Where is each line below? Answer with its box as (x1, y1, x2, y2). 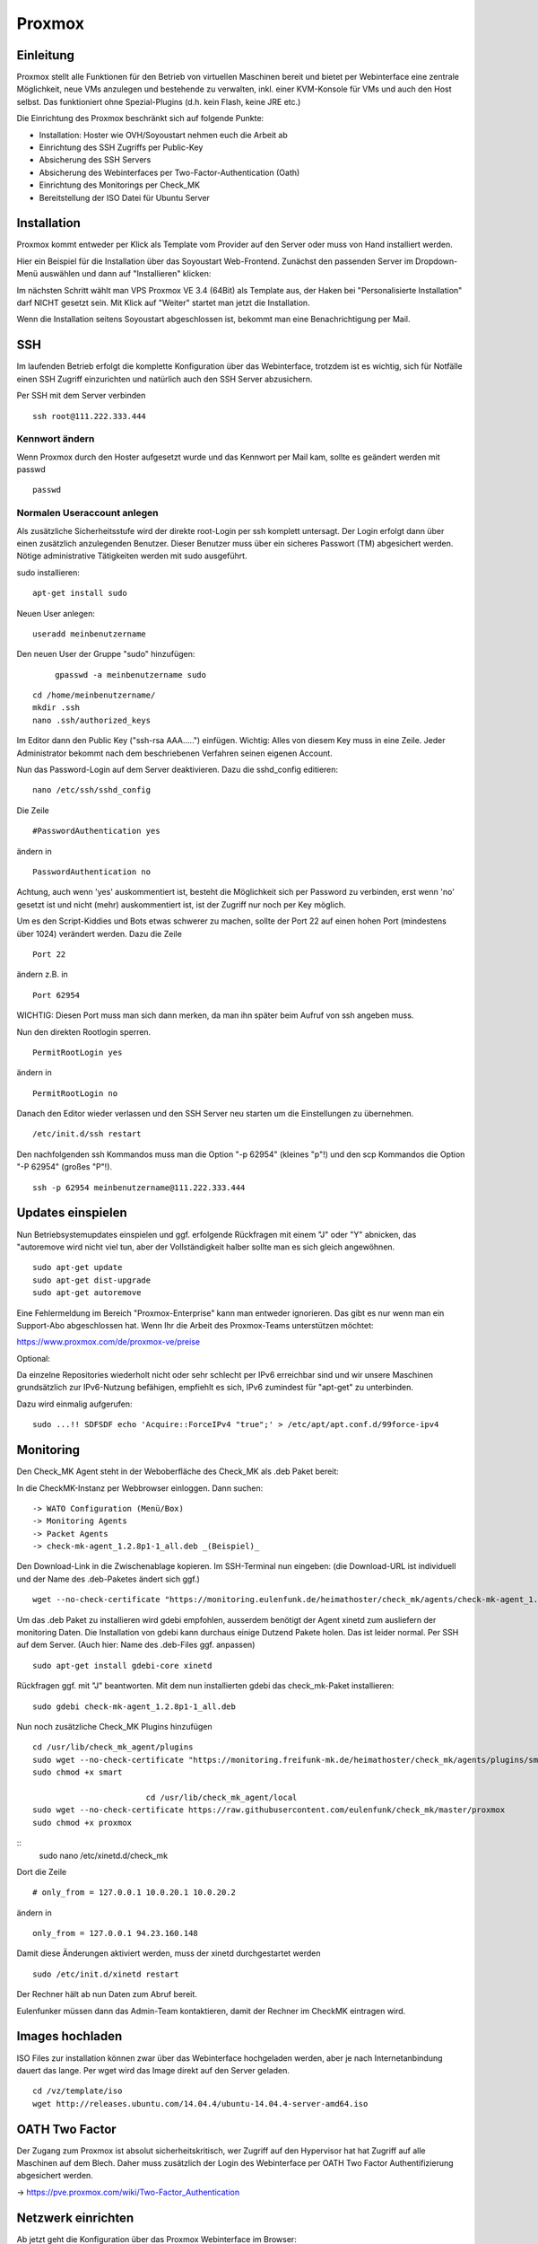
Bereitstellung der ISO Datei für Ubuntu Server (39, 192, 211, 203)
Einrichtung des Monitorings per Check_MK (39, 180, 201, 190)
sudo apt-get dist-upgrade (32, 1275, 152, 1285)
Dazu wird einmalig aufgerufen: (16, 1398, 134, 1409)
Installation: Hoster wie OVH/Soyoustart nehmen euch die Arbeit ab (39, 129, 289, 140)
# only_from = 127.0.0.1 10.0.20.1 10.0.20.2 (32, 1888, 237, 1898)
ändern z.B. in (16, 969, 69, 980)
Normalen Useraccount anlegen (16, 507, 159, 520)
